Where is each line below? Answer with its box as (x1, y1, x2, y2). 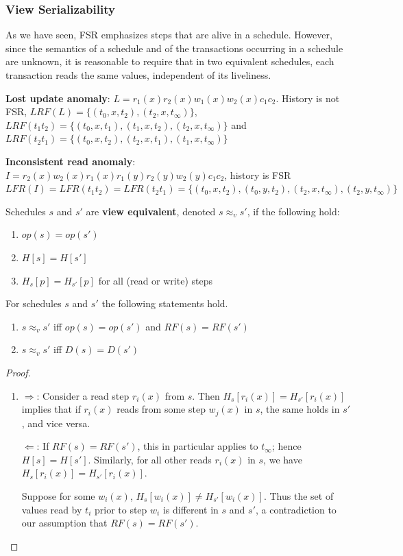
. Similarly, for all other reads (88, 452, 212, 466)
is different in (162, 502, 219, 516)
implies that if (21, 402, 81, 416)
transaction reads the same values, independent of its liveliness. (5, 68, 271, 82)
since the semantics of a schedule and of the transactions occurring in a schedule (5, 40, 343, 55)
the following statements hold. (101, 296, 228, 311)
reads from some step (117, 402, 206, 416)
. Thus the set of (263, 488, 334, 503)
